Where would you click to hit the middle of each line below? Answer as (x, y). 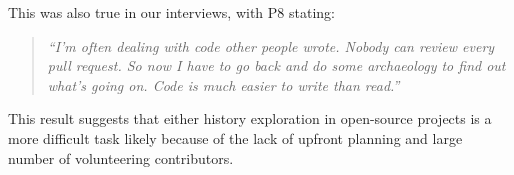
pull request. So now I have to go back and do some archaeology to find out (276, 65)
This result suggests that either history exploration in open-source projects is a (250, 118)
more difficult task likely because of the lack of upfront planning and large (235, 137)
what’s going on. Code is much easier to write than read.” (223, 84)
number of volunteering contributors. (121, 157)
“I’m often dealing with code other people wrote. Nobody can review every (271, 45)
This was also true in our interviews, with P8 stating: (171, 12)
